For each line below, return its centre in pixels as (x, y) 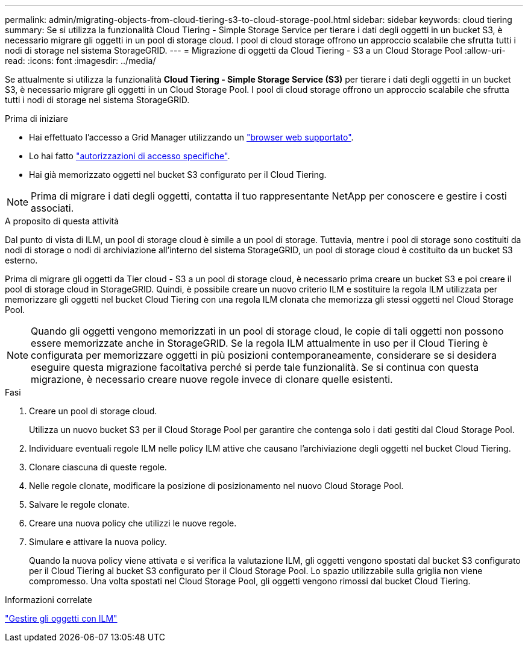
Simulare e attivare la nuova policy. (98, 542)
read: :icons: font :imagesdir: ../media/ (80, 61)
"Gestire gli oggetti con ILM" (61, 618)
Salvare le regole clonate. (79, 504)
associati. (52, 208)
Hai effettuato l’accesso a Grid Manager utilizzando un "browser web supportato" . (191, 137)
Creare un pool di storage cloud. (93, 411)
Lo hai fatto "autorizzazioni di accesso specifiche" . (130, 156)
